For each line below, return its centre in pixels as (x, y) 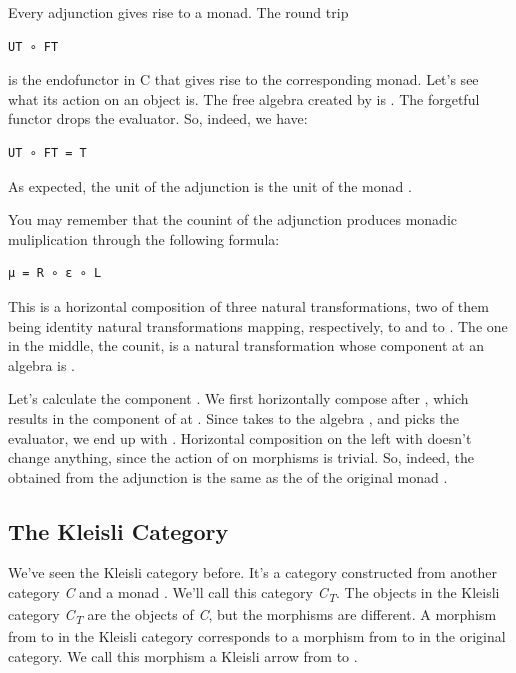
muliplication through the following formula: (144, 238)
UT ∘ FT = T (47, 152)
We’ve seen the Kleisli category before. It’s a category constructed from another (252, 572)
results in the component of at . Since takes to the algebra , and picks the (234, 417)
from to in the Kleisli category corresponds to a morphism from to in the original (257, 636)
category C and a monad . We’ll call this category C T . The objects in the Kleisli (254, 593)
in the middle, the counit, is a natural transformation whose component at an (246, 345)
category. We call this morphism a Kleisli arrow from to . (183, 655)
